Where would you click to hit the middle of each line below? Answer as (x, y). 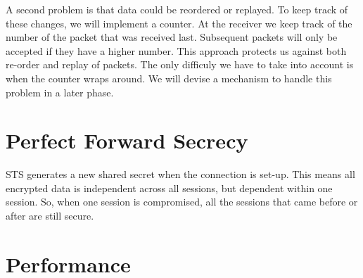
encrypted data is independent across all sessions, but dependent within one (169, 188)
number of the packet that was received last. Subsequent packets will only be (172, 37)
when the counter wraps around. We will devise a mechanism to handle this (169, 78)
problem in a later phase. (60, 92)
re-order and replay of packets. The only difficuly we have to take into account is (180, 64)
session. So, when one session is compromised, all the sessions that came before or (182, 202)
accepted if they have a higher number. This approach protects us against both (176, 50)
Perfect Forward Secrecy (127, 140)
